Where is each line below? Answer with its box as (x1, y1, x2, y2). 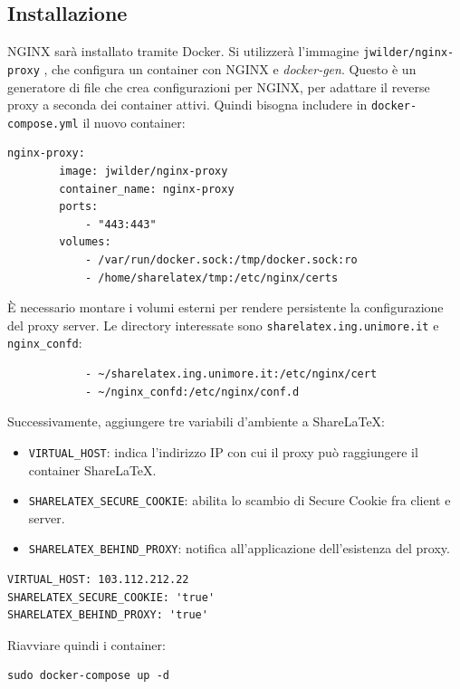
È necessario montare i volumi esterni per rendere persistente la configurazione (7, 298, 444, 317)
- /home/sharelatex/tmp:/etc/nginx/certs (84, 271, 339, 284)
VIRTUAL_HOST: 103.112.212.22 (7, 573, 189, 587)
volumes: (59, 235, 111, 249)
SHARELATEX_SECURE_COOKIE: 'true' (7, 590, 216, 604)
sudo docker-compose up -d (7, 669, 169, 683)
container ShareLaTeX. (28, 460, 157, 479)
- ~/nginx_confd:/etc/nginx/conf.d (84, 385, 300, 398)
